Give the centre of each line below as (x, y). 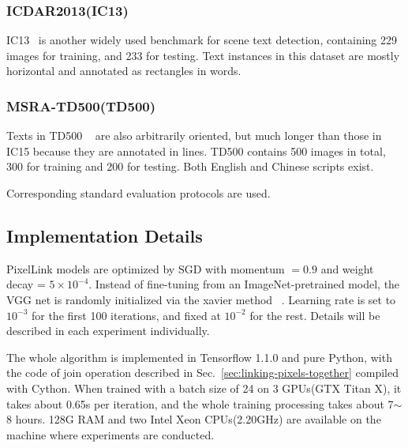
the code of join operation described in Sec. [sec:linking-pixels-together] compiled (202, 373)
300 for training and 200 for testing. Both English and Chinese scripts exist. (190, 166)
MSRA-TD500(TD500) (81, 105)
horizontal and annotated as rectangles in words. (124, 71)
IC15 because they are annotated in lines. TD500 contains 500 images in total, (196, 151)
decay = (26, 284)
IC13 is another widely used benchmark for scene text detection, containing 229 (202, 40)
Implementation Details (105, 235)
